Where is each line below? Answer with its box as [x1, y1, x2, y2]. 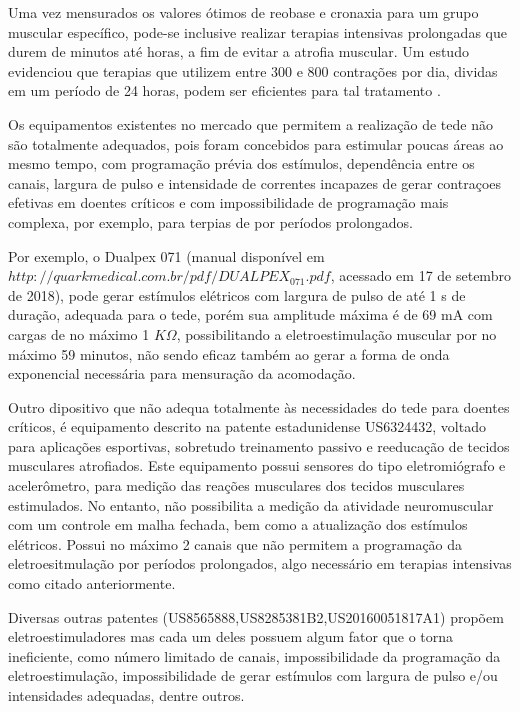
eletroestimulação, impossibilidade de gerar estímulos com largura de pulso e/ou [8, 665, 498, 686]
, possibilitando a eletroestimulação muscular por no [176, 323, 497, 344]
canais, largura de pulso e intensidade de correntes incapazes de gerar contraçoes [8, 172, 502, 193]
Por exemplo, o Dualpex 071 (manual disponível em [8, 245, 325, 266]
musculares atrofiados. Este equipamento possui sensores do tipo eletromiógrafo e [8, 455, 506, 476]
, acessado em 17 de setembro [330, 265, 511, 286]
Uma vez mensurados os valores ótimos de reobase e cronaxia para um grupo [8, 2, 479, 22]
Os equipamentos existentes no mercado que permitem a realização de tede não [8, 113, 493, 134]
